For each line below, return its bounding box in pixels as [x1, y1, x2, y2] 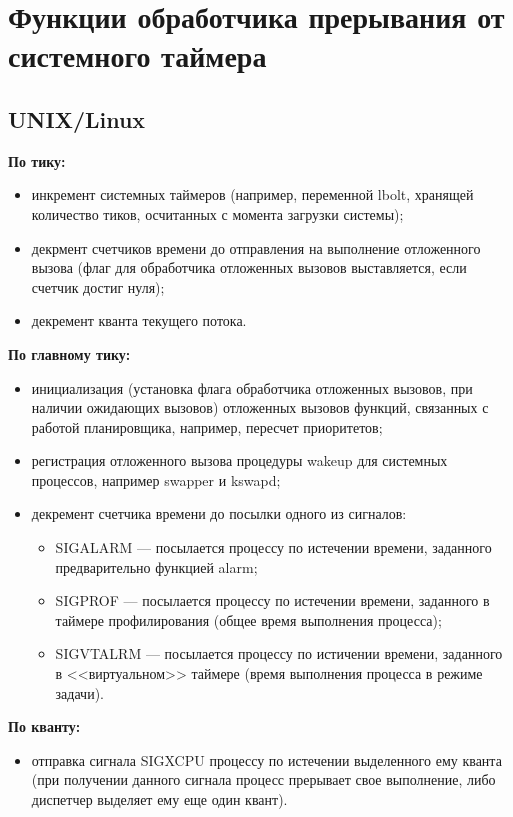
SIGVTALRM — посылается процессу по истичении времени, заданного [55, 643, 503, 664]
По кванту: [8, 716, 81, 737]
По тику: [8, 150, 66, 171]
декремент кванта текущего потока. [31, 310, 247, 331]
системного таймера [8, 35, 267, 76]
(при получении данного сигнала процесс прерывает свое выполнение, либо [31, 769, 496, 790]
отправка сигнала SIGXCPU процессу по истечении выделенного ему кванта [31, 749, 502, 770]
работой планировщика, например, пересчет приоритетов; [31, 416, 383, 437]
